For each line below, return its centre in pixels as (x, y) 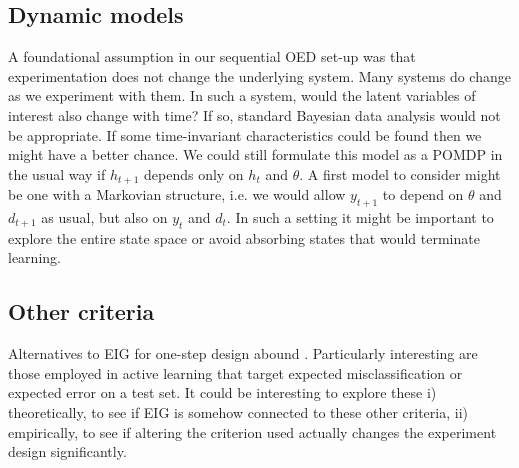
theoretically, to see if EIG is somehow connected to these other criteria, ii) (238, 411)
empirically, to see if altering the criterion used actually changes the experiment (252, 431)
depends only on (194, 173)
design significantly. (67, 451)
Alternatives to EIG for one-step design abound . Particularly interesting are (243, 353)
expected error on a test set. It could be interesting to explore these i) (222, 392)
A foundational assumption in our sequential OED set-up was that (212, 56)
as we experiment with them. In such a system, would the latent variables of (242, 95)
